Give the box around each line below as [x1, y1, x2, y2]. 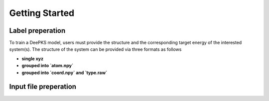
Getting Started [9, 7, 75, 18]
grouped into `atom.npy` [21, 63, 74, 69]
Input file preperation [9, 83, 77, 91]
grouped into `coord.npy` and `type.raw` [21, 70, 108, 76]
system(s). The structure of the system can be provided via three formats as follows [9, 46, 182, 52]
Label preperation [9, 26, 66, 35]
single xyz [21, 55, 44, 62]
